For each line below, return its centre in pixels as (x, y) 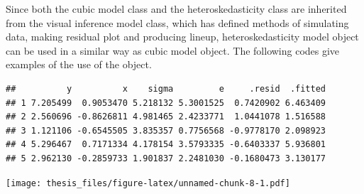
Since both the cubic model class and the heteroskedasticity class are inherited (176, 9)
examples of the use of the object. (79, 64)
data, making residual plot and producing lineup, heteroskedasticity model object (182, 37)
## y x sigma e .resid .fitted (166, 88)
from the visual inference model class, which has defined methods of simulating (177, 22)
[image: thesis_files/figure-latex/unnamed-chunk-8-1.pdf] (148, 183)
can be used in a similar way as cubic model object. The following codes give (173, 50)
